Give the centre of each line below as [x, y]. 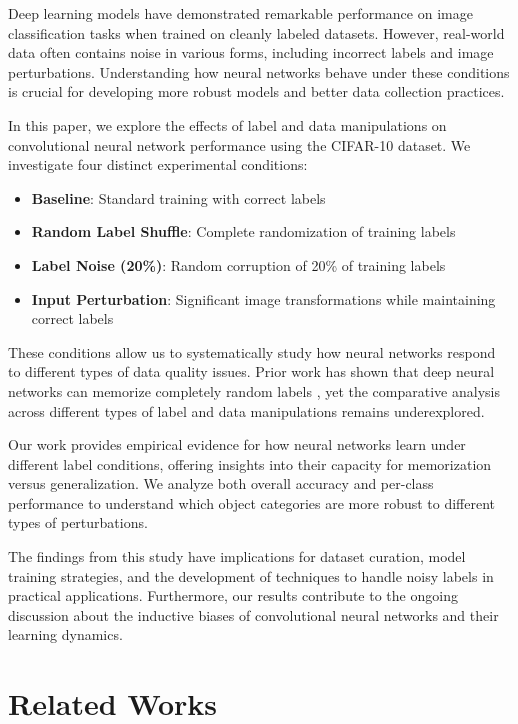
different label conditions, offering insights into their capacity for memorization [250, 463]
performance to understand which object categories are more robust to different [252, 502]
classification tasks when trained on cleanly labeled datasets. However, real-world [256, 32]
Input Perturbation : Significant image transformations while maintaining [263, 298]
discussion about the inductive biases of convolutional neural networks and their [253, 614]
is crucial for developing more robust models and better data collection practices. [256, 91]
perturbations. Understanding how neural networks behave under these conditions [259, 71]
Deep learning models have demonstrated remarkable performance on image [240, 13]
